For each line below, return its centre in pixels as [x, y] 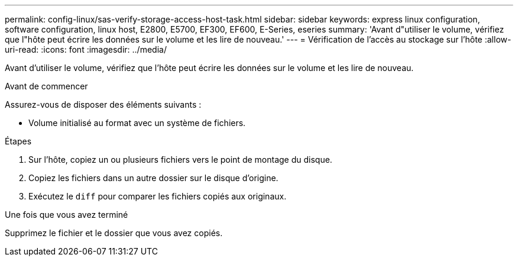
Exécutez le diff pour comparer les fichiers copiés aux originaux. [158, 196]
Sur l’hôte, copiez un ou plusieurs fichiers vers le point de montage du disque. [180, 159]
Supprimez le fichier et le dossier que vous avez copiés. [114, 233]
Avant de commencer [46, 86]
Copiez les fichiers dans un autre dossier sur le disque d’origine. [153, 178]
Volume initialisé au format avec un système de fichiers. [137, 123]
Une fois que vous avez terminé [67, 215]
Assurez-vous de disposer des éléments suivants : [103, 104]
